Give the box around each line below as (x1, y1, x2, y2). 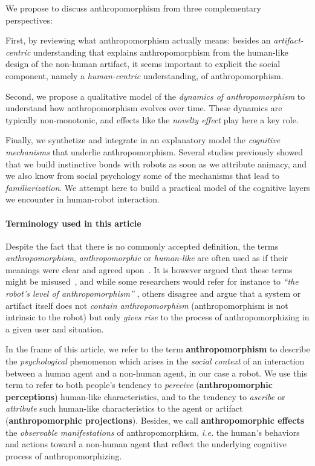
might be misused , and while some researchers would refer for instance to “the (5, 275, 299, 288)
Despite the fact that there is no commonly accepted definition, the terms (5, 239, 279, 252)
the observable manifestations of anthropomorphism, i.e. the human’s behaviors (5, 426, 300, 438)
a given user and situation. (5, 322, 104, 335)
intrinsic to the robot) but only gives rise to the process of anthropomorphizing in (5, 311, 310, 323)
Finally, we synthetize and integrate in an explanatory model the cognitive (5, 134, 281, 146)
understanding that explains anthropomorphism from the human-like (33, 45, 288, 58)
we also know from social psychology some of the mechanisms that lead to (5, 169, 280, 182)
